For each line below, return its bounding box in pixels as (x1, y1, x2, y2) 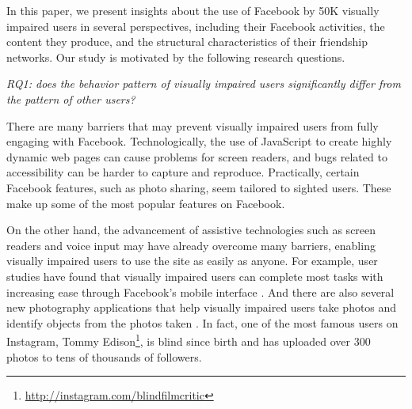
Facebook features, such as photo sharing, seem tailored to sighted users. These (6, 179, 391, 195)
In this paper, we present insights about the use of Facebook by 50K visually (6, 2, 380, 18)
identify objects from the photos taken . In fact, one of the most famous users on (6, 314, 399, 331)
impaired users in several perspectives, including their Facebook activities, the (6, 17, 385, 34)
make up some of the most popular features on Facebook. (6, 195, 285, 211)
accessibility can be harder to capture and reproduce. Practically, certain (6, 164, 360, 180)
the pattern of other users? (6, 90, 135, 107)
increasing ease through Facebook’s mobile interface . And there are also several (6, 283, 395, 300)
